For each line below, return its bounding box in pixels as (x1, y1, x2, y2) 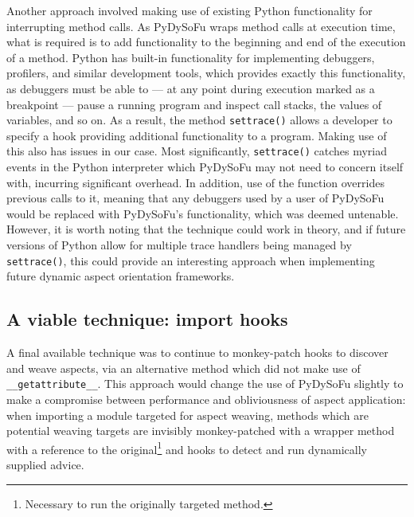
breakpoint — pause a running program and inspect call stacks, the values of (6, 96, 382, 112)
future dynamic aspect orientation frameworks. (6, 268, 235, 284)
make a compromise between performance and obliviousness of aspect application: (6, 390, 406, 407)
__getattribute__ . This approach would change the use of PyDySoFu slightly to (6, 375, 404, 392)
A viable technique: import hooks (6, 307, 288, 331)
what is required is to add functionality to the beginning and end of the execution (6, 33, 406, 50)
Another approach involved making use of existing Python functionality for (6, 2, 373, 18)
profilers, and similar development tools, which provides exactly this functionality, (6, 65, 406, 81)
